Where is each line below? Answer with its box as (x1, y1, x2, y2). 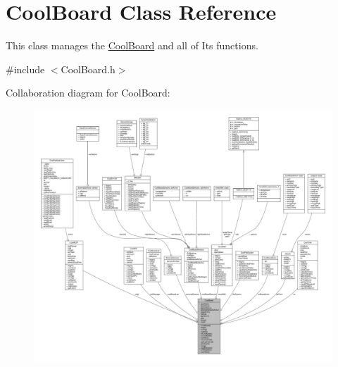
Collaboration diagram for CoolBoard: (6, 85, 170, 100)
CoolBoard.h (61, 61, 115, 76)
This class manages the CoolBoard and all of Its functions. (6, 38, 258, 53)
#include (6, 61, 45, 76)
